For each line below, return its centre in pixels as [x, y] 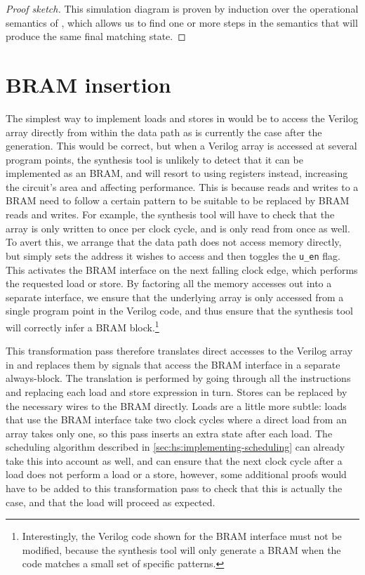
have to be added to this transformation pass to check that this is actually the [174, 488]
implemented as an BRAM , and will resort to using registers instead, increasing [177, 173]
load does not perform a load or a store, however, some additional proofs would [176, 474]
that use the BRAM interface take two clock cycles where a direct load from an [176, 419]
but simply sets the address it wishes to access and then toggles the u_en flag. [173, 255]
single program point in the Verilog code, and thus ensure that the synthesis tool [179, 311]
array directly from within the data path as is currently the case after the [164, 132]
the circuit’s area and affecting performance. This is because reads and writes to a [182, 186]
